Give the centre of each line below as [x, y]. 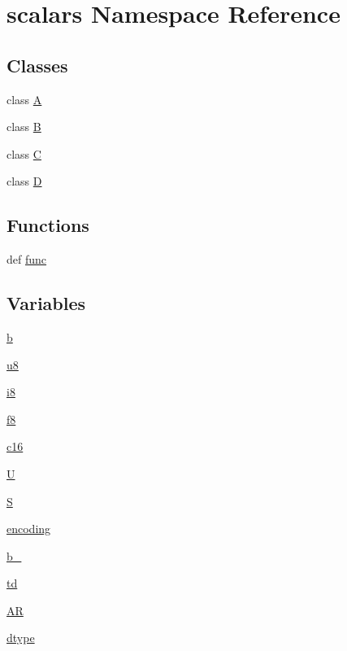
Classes [37, 65]
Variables [46, 303]
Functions [48, 225]
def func [27, 259]
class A [24, 99]
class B [24, 127]
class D [24, 181]
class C [24, 153]
